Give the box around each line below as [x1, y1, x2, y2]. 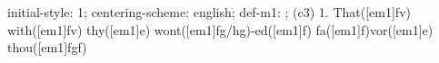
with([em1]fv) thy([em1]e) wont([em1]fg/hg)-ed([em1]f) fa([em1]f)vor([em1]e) [7, 20, 434, 39]
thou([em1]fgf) [7, 38, 87, 57]
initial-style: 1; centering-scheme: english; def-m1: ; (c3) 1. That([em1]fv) [7, 3, 411, 21]
